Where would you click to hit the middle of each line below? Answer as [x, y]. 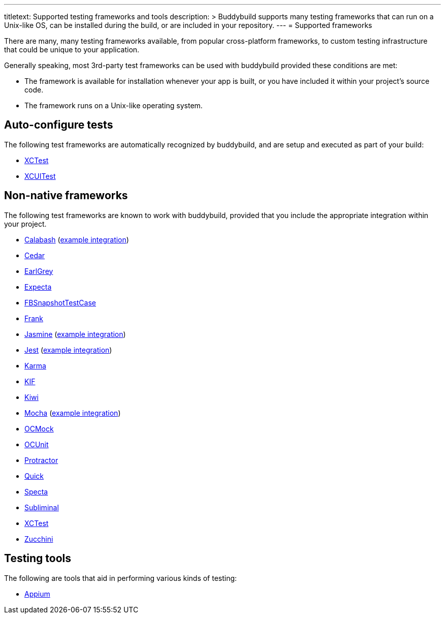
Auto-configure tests [59, 125]
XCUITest [40, 176]
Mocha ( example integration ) [73, 413]
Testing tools [38, 559]
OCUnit [37, 444]
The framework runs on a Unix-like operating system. [114, 105]
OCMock [39, 428]
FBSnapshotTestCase [60, 302]
